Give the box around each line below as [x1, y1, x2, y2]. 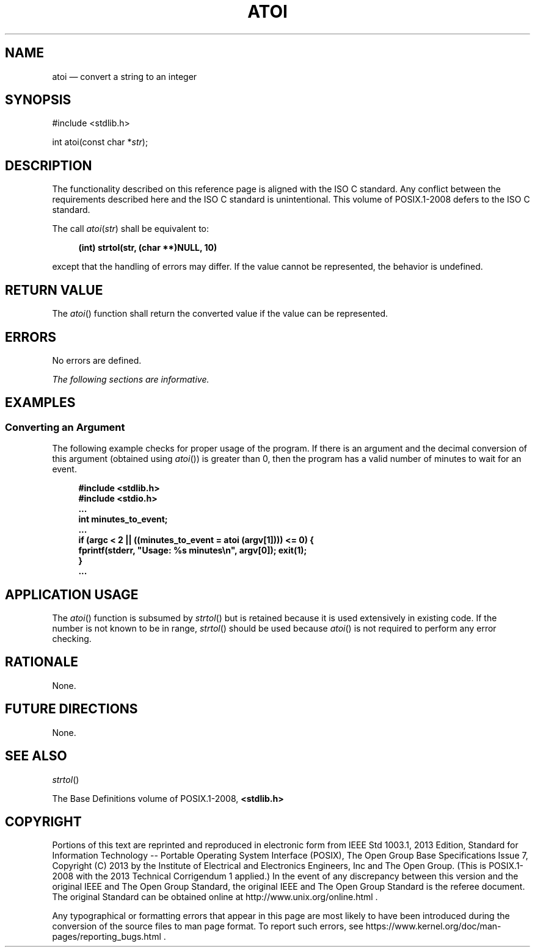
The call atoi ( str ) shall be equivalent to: [52, 223, 209, 234]
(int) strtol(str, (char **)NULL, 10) [78, 242, 217, 253]
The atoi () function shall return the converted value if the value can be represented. [52, 308, 388, 319]
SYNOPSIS [5, 92, 71, 108]
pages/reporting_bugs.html [52, 931, 161, 942]
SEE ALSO [5, 748, 67, 764]
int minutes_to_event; [78, 514, 168, 525]
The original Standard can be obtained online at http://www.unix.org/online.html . [52, 892, 378, 903]
